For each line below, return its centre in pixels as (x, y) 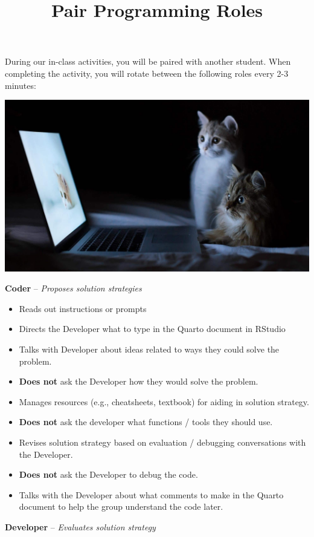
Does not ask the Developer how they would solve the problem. (139, 381)
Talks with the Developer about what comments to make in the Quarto (151, 494)
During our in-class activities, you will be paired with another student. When (148, 61)
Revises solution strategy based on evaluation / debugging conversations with (162, 442)
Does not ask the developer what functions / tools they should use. (146, 422)
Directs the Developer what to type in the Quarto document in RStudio (152, 329)
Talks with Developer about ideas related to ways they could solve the (149, 349)
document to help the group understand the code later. (121, 506)
